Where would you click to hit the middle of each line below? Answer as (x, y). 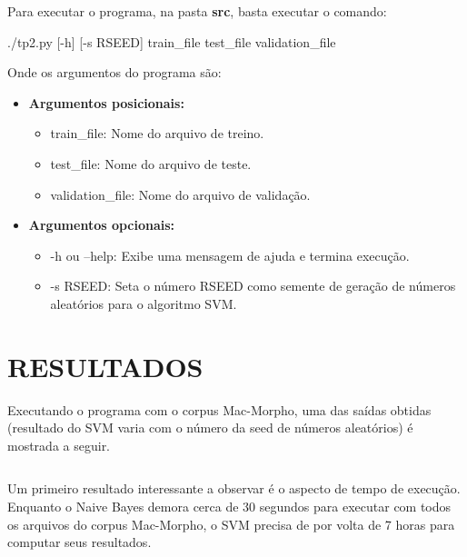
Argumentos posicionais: (106, 102)
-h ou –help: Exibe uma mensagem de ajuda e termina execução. (230, 255)
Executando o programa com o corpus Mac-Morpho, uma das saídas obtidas (219, 409)
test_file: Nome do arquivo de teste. (151, 163)
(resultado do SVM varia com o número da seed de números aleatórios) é (210, 428)
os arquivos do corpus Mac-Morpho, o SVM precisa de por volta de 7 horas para (231, 524)
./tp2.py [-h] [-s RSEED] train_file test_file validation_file (172, 41)
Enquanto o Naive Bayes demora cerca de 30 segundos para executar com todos (229, 507)
